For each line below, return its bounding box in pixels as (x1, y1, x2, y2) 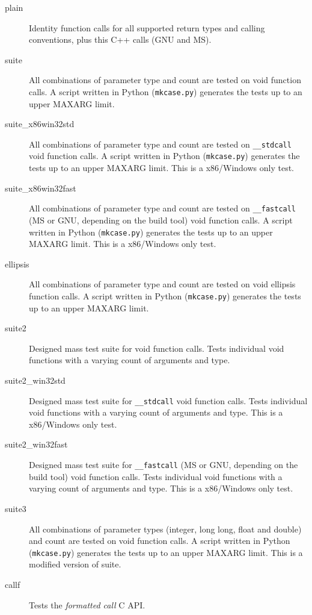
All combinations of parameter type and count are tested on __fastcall (29, 202, 296, 214)
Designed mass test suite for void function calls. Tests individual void (29, 342, 284, 354)
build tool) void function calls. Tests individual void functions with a (29, 470, 283, 482)
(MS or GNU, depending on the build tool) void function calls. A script (29, 213, 293, 226)
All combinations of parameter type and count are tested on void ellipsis (29, 278, 296, 290)
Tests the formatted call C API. (29, 598, 145, 611)
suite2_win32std (5, 374, 66, 387)
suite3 (5, 502, 26, 514)
